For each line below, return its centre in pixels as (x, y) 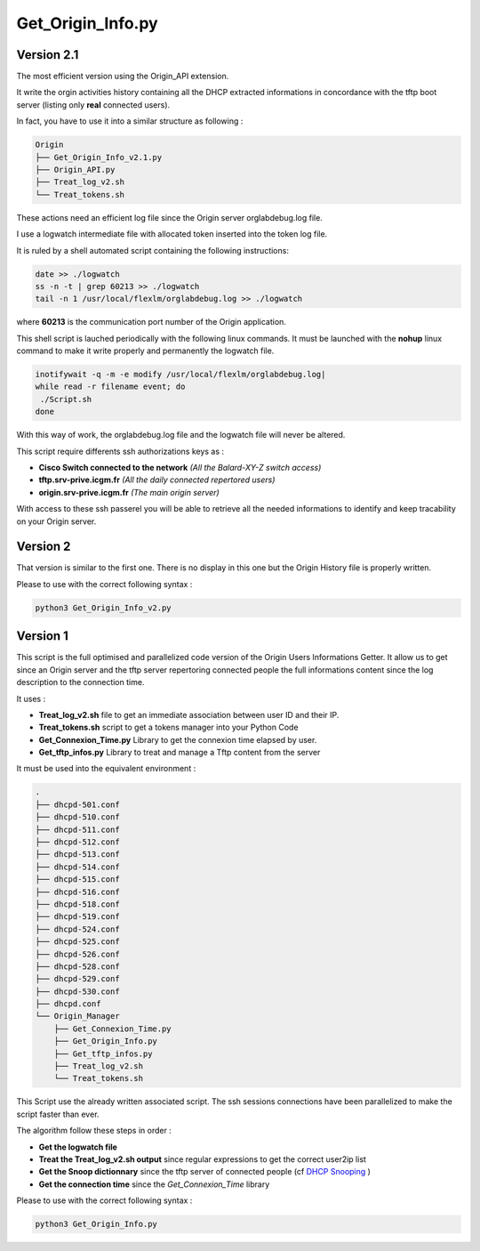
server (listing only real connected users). (93, 105)
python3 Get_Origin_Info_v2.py (104, 608)
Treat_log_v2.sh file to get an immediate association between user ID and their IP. (189, 714)
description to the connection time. (80, 682)
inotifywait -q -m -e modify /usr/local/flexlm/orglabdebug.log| (180, 375)
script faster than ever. (58, 1114)
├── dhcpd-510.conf (77, 817)
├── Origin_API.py (75, 169)
